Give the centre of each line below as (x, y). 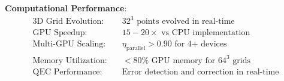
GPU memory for (183, 60)
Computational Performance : (66, 8)
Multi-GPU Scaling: (69, 44)
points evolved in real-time (186, 22)
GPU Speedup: (60, 33)
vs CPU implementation (206, 33)
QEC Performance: (67, 72)
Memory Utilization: (70, 60)
